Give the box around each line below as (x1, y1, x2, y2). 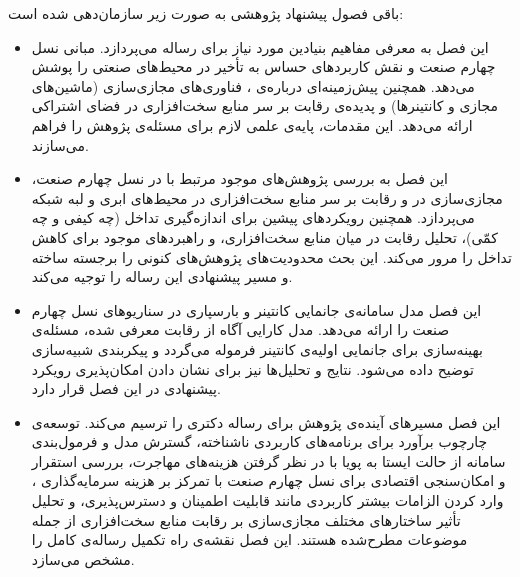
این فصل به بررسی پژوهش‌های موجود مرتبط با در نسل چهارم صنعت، (31, 168, 448, 189)
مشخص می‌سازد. (31, 548, 135, 569)
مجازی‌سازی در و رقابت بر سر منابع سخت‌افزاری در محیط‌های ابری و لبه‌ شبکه (31, 187, 503, 208)
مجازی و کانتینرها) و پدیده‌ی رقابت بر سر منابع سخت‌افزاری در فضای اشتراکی (31, 95, 498, 116)
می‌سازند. (31, 134, 89, 155)
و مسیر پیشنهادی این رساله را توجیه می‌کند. (31, 266, 293, 287)
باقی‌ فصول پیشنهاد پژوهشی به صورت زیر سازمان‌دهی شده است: (8, 3, 404, 23)
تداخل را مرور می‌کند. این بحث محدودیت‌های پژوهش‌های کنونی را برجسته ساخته (31, 246, 512, 267)
